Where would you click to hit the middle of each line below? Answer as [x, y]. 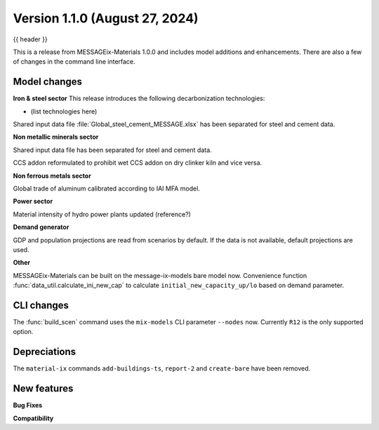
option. [23, 332]
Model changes [48, 82]
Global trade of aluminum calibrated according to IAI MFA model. [106, 188]
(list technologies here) [64, 111]
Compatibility [33, 418]
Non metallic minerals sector [56, 137]
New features [43, 389]
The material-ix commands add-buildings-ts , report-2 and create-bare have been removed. [162, 368]
